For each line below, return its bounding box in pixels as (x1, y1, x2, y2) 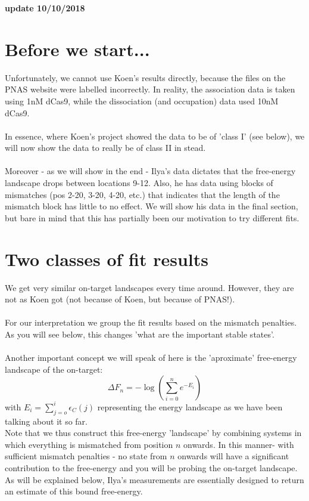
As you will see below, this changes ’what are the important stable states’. (5, 327, 274, 340)
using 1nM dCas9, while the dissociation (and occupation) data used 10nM (5, 94, 279, 107)
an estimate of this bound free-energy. (5, 485, 143, 497)
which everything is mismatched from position (5, 438, 173, 450)
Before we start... (5, 36, 150, 61)
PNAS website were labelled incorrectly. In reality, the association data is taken (5, 83, 295, 95)
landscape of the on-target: (5, 363, 103, 375)
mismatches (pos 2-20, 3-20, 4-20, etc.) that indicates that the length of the (5, 188, 280, 200)
